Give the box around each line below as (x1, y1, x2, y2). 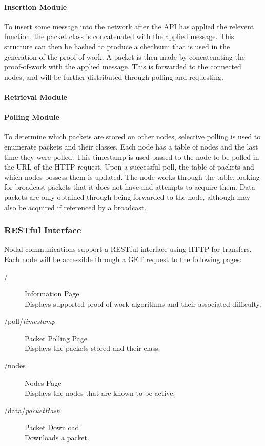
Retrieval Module (4, 91, 67, 102)
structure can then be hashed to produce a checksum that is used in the (4, 41, 230, 51)
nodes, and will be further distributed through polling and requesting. (4, 71, 223, 82)
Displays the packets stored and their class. (25, 343, 160, 354)
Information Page (25, 288, 79, 299)
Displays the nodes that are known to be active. (25, 387, 175, 398)
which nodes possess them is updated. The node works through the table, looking (4, 171, 260, 182)
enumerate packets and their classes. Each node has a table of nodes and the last (4, 141, 258, 152)
